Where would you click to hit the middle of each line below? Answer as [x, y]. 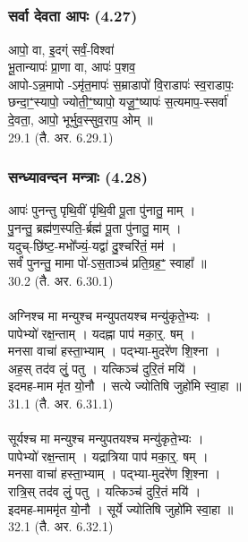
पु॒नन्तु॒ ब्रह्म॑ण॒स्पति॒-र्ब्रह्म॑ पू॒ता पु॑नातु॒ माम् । [95, 228]
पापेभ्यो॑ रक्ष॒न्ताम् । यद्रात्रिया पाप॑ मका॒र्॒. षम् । [108, 456]
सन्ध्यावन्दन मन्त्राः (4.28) [78, 177]
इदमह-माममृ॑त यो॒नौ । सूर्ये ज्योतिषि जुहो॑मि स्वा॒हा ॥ [121, 508]
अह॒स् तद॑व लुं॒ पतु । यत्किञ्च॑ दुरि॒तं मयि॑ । [103, 368]
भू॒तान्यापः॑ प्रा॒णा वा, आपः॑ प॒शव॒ [72, 67]
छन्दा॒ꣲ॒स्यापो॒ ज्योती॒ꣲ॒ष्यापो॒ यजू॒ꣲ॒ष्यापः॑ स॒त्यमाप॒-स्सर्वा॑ [118, 102]
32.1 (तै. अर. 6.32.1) [61, 526]
